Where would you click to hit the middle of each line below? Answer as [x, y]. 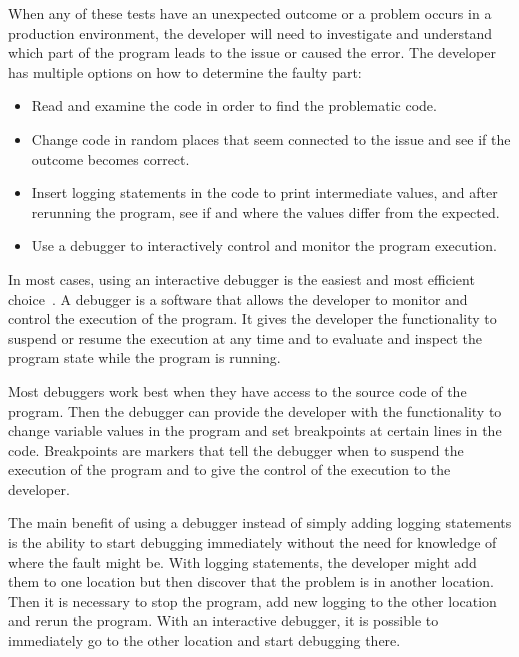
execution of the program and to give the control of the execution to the [229, 469]
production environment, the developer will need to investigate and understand [250, 32]
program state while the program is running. [144, 357]
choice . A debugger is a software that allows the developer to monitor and [238, 298]
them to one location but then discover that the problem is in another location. [251, 581]
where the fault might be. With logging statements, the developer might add [242, 561]
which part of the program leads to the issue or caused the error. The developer [252, 52]
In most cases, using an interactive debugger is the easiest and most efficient [241, 278]
